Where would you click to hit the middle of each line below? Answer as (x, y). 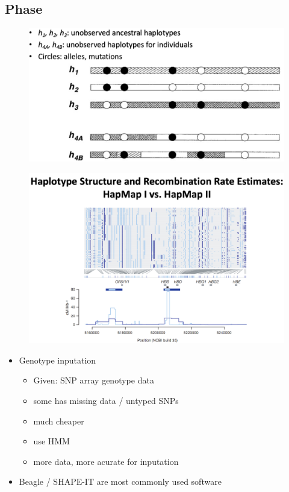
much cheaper (59, 421)
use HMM (51, 441)
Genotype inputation (57, 360)
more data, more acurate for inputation (106, 461)
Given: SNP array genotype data (94, 380)
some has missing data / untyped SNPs (106, 401)
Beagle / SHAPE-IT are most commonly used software (120, 481)
